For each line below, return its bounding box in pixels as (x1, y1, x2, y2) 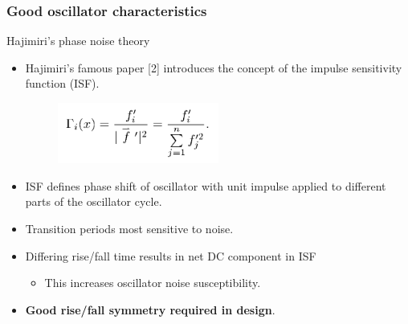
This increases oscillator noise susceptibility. (44, 274, 261, 291)
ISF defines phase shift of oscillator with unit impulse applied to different (25, 177, 386, 194)
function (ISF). (25, 75, 100, 92)
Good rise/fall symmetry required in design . (25, 301, 275, 318)
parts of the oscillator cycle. (25, 193, 162, 210)
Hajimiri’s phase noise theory (6, 32, 150, 49)
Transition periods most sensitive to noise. (25, 219, 234, 236)
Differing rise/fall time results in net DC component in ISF (25, 247, 316, 264)
